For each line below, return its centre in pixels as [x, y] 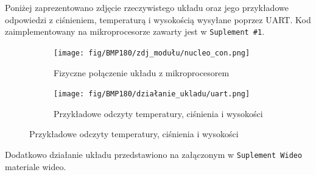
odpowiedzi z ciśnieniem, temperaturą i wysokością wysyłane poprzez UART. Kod [158, 19]
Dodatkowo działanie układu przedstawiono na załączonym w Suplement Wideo [154, 154]
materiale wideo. [36, 166]
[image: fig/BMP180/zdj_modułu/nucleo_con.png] [152, 53]
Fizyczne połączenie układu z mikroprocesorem [142, 72]
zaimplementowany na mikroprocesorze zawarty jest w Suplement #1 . [135, 31]
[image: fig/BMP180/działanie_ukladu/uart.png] [152, 94]
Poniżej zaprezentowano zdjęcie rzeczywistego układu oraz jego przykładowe [147, 7]
